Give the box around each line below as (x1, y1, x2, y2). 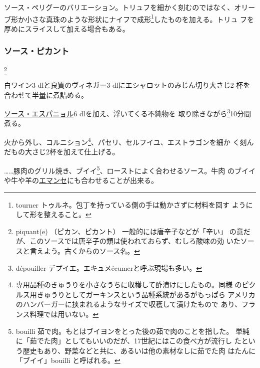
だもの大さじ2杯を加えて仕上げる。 (4, 146, 119, 157)
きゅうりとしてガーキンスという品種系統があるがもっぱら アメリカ (36, 289, 255, 299)
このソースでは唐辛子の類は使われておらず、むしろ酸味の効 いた (29, 236, 240, 246)
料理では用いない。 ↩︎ (29, 309, 99, 319)
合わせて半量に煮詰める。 (4, 89, 88, 100)
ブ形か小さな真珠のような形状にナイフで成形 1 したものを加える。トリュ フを (4, 12, 254, 24)
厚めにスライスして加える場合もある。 (4, 23, 129, 34)
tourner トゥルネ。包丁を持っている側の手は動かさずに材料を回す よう (15, 199, 246, 210)
